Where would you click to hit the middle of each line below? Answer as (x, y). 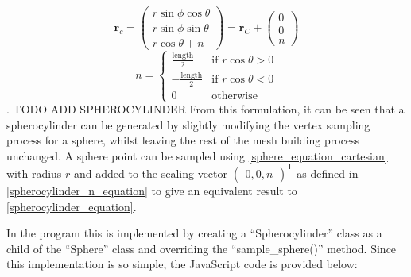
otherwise (235, 96)
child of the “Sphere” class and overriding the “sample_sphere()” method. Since (202, 248)
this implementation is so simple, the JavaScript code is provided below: (182, 264)
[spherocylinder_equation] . (72, 206)
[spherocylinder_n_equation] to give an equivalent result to (152, 190)
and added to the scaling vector (151, 173)
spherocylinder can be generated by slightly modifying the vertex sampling (188, 124)
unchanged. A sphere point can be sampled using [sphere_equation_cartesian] (197, 155)
